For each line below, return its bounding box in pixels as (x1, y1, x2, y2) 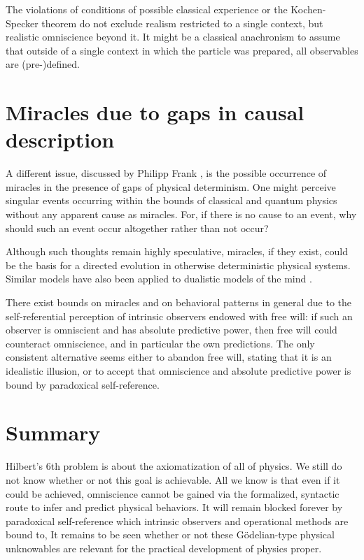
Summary (6, 418, 101, 447)
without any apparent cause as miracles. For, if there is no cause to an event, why (6, 207, 357, 222)
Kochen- (290, 2, 326, 16)
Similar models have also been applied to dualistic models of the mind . (6, 271, 312, 286)
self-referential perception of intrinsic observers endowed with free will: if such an (6, 308, 353, 323)
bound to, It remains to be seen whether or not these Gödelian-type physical (6, 527, 335, 542)
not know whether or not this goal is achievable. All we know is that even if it (6, 472, 340, 487)
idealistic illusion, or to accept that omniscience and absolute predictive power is (6, 364, 351, 378)
